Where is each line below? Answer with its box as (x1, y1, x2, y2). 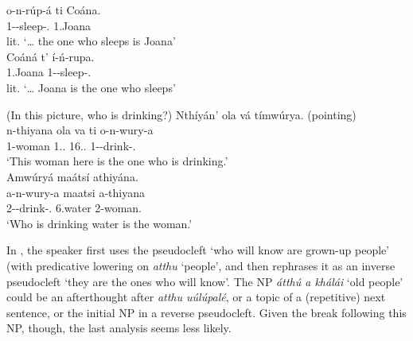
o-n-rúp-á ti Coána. (6, 2, 101, 17)
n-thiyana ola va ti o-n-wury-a (6, 122, 154, 138)
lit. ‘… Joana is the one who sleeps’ (6, 79, 176, 95)
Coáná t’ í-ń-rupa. (6, 48, 95, 64)
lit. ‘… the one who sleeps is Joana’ (6, 33, 176, 49)
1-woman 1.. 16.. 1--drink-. (6, 137, 136, 153)
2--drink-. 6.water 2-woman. (6, 200, 142, 216)
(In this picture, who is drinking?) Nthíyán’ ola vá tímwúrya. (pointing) (6, 106, 357, 122)
